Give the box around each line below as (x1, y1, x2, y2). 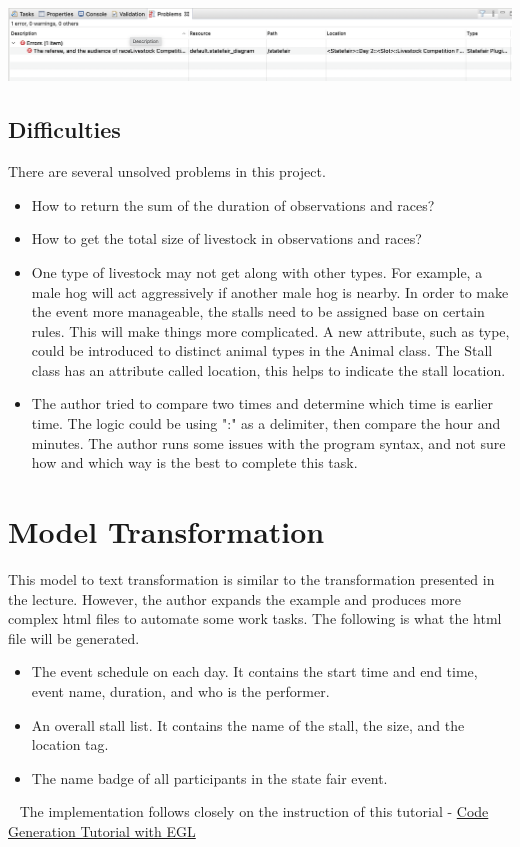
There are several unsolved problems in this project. (8, 161, 326, 182)
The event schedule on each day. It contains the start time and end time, (31, 661, 478, 682)
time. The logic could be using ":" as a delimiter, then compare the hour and (31, 413, 501, 434)
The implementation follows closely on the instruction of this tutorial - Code (19, 801, 489, 822)
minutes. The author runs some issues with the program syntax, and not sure (31, 432, 506, 453)
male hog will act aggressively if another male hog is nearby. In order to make (31, 281, 509, 302)
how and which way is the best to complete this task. (31, 452, 358, 473)
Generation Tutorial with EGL (8, 820, 196, 841)
